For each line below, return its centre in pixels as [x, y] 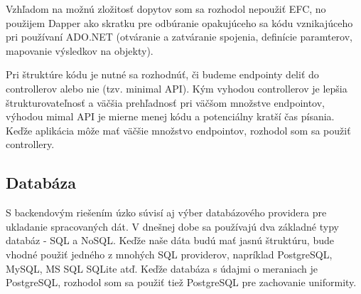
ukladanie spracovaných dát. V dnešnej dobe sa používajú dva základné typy [172, 226]
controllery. [30, 144]
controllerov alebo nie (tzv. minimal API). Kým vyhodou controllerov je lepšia [177, 88]
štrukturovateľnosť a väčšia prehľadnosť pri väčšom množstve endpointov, [166, 102]
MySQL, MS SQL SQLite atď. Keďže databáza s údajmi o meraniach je [162, 268]
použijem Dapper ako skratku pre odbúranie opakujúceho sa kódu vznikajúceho [179, 22]
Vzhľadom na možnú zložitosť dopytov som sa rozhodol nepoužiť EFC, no [166, 9]
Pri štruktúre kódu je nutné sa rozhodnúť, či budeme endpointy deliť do [162, 74]
